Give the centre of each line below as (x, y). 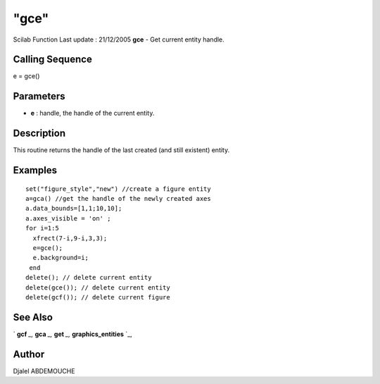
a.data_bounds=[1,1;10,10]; (74, 209)
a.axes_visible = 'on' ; (68, 218)
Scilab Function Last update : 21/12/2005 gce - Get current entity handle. (119, 39)
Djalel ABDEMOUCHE (44, 371)
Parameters (39, 96)
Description (39, 134)
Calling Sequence (53, 60)
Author (29, 354)
